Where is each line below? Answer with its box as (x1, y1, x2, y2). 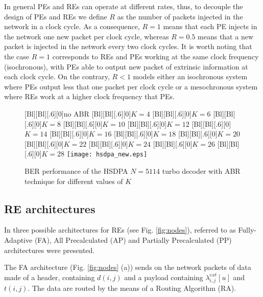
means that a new (198, 31, 254, 41)
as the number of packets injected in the (117, 11, 243, 21)
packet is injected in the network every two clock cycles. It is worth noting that (4, 41, 252, 52)
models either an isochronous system (133, 71, 248, 82)
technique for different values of (25, 175, 123, 186)
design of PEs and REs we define (4, 11, 107, 21)
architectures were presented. (4, 244, 95, 255)
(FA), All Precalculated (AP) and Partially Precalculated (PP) (34, 234, 232, 245)
